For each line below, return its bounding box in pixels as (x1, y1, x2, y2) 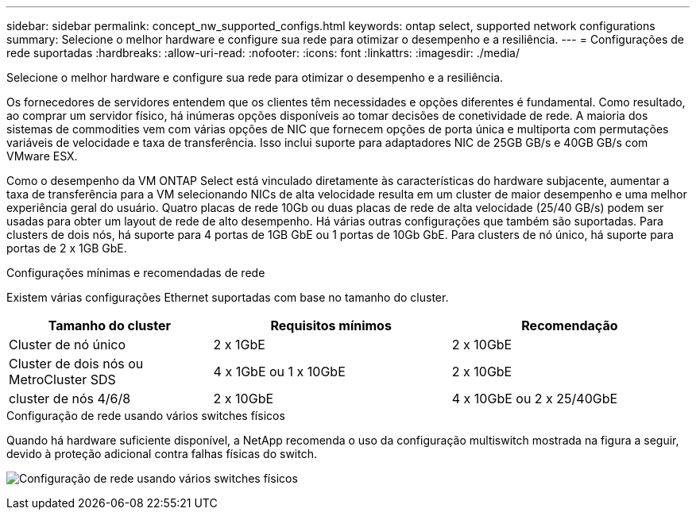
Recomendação (521, 318, 618, 333)
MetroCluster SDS (9, 372, 116, 387)
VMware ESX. (6, 149, 78, 163)
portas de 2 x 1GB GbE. (6, 241, 127, 255)
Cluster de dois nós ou (9, 356, 144, 372)
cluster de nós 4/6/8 (9, 391, 131, 406)
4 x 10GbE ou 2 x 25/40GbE (451, 391, 618, 406)
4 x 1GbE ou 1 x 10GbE (213, 364, 346, 379)
